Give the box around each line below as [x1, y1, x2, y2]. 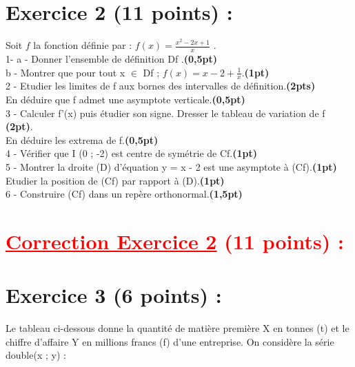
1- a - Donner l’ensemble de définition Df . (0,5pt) [6, 51, 218, 65]
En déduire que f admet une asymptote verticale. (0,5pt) [6, 92, 245, 106]
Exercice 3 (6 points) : [6, 281, 222, 309]
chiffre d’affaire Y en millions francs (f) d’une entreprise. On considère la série [6, 334, 334, 348]
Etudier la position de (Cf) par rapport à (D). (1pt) [6, 173, 225, 187]
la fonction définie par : [33, 38, 132, 52]
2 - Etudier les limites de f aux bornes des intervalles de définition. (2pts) [6, 78, 316, 93]
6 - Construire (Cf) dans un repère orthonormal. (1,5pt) [6, 187, 243, 201]
